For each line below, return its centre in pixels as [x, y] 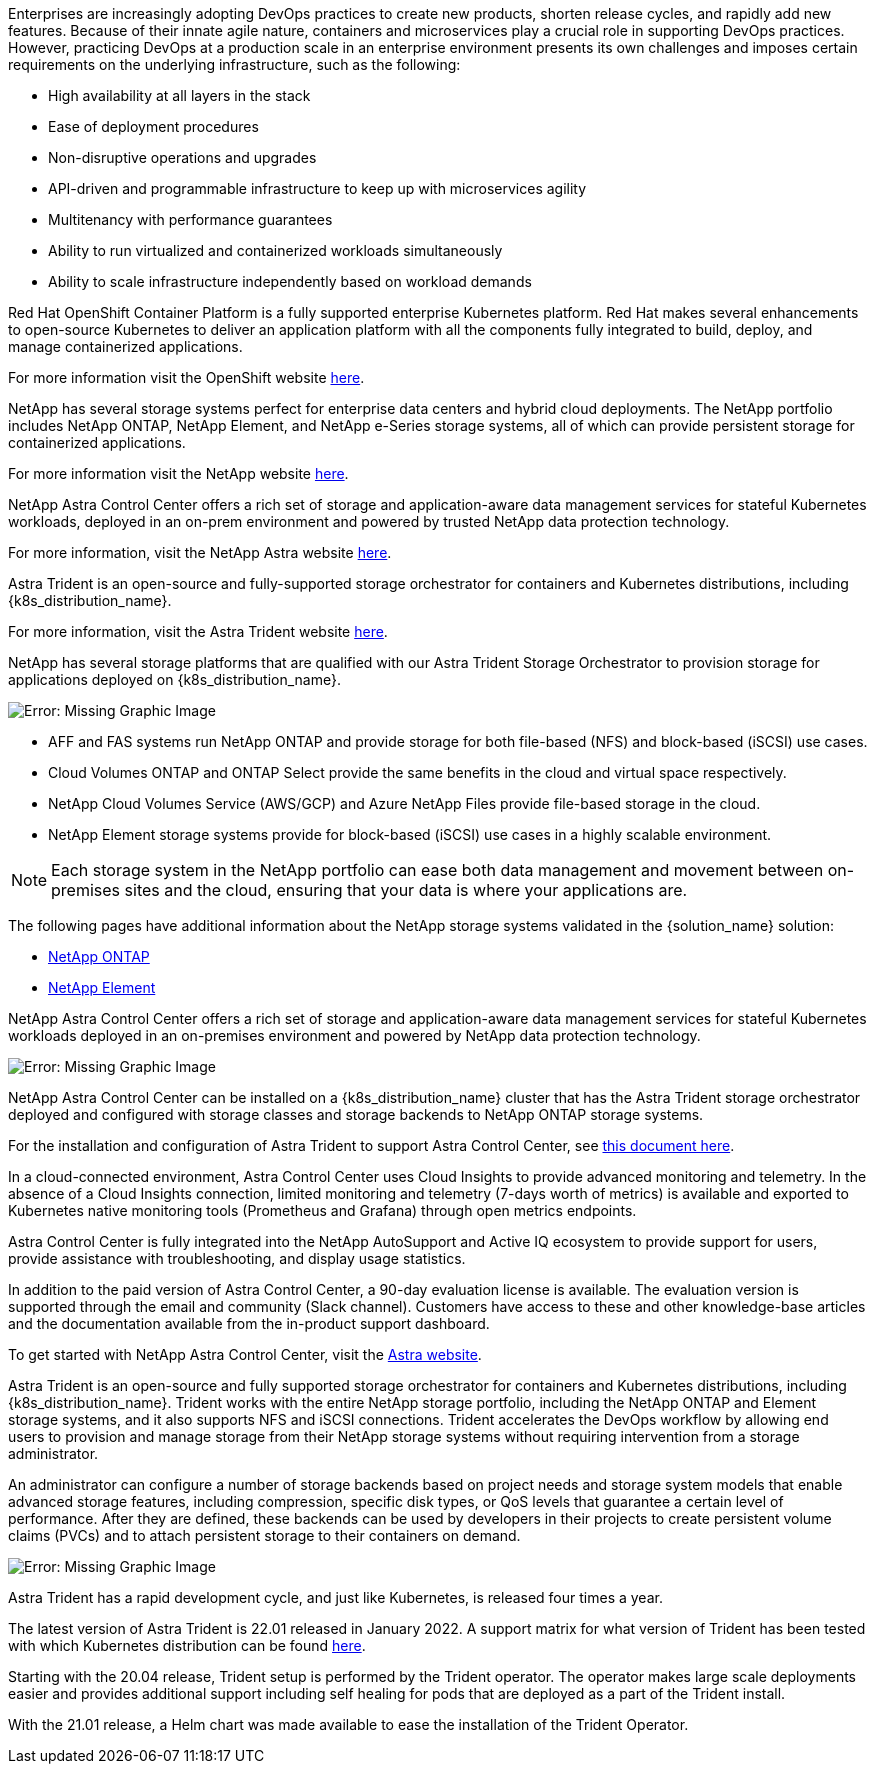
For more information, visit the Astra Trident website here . [198, 631]
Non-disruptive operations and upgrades [182, 157]
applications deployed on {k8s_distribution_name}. [174, 679]
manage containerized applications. [125, 346]
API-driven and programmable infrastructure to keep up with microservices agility [317, 188]
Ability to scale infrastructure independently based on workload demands [290, 281]
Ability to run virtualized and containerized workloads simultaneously [275, 250]
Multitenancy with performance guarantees [190, 219]
